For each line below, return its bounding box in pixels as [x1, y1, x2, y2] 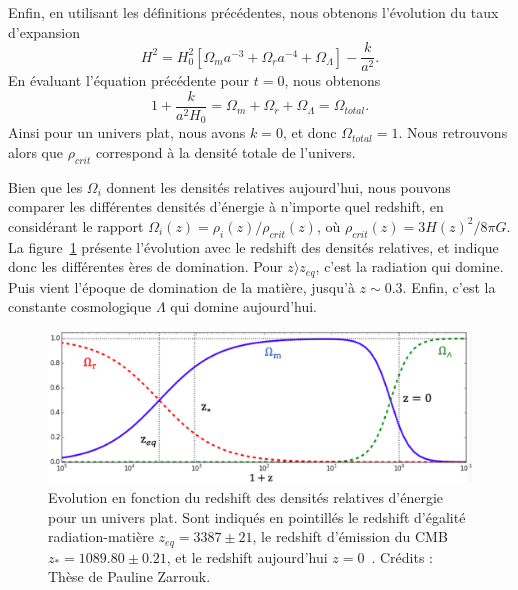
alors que [8, 141, 63, 162]
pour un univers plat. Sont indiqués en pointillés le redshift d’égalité [48, 506, 466, 527]
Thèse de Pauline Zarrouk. [48, 566, 211, 587]
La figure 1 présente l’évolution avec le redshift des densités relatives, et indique [8, 236, 499, 257]
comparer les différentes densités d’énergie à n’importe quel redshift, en [8, 196, 444, 217]
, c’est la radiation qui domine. [315, 256, 504, 277]
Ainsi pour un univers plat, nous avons [8, 122, 246, 143]
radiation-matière [48, 526, 154, 547]
